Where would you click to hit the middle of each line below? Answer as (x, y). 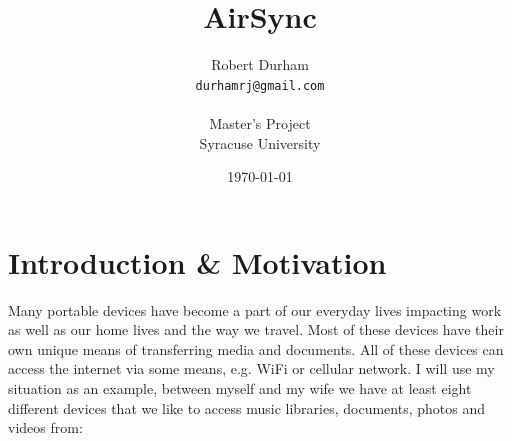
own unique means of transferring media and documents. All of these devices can (256, 348)
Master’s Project (260, 122)
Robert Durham (260, 64)
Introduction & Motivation (197, 261)
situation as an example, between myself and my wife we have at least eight (240, 388)
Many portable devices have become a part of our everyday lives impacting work (255, 309)
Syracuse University (260, 142)
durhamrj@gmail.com (260, 85)
